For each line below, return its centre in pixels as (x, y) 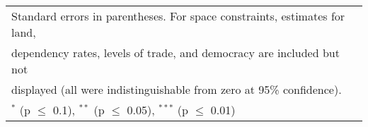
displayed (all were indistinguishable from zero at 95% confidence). (177, 89)
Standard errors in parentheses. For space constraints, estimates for (178, 16)
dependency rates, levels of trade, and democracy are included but (176, 53)
